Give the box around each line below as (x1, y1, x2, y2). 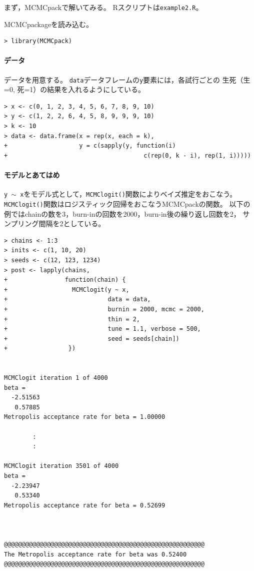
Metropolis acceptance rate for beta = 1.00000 (4, 413, 165, 421)
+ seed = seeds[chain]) (4, 335, 179, 342)
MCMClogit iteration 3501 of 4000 (4, 462, 119, 470)
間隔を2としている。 (38, 218, 105, 229)
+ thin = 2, (4, 315, 140, 323)
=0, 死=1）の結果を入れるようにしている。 (4, 84, 145, 95)
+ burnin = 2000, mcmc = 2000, (4, 305, 204, 313)
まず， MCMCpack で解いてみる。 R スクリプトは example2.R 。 (4, 2, 203, 12)
